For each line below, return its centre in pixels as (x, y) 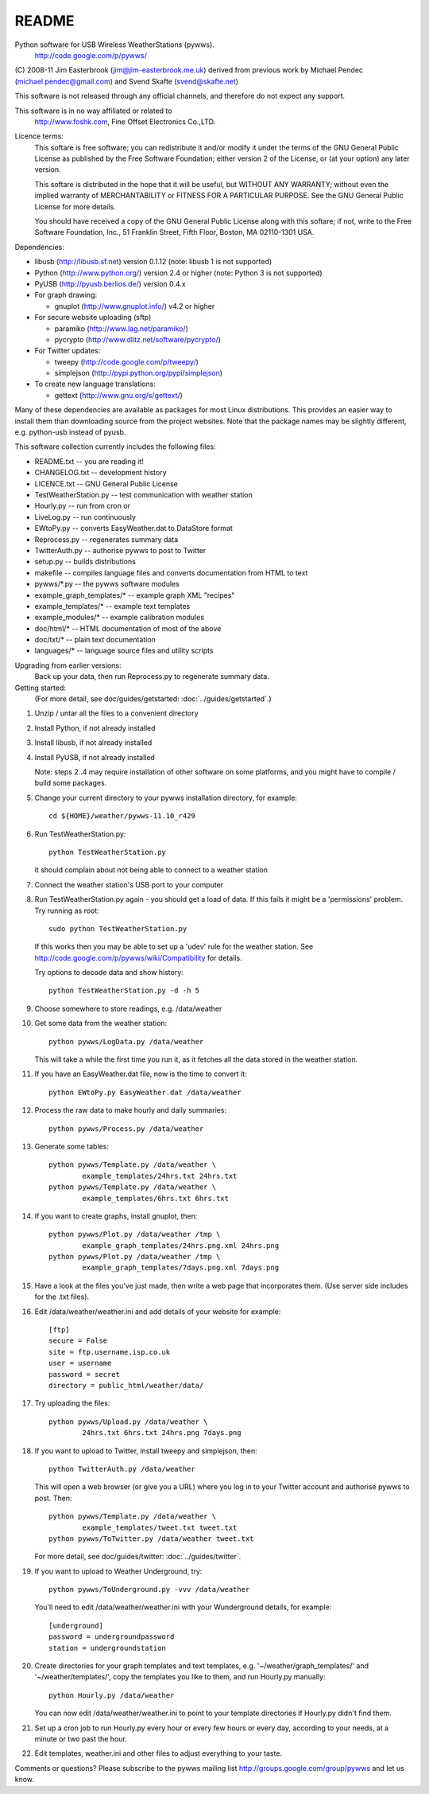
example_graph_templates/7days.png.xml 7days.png (181, 1268)
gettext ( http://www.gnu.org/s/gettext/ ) (118, 395)
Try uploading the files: (72, 1403)
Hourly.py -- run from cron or (83, 506)
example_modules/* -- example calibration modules (120, 618)
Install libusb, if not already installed (93, 743)
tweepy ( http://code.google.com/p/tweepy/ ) (126, 361)
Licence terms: (39, 136)
